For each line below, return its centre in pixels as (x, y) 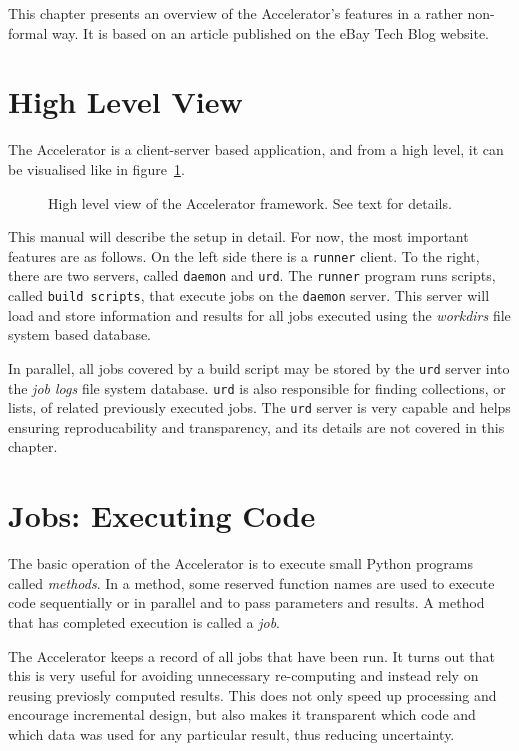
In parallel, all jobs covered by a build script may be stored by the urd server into (259, 367)
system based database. (80, 334)
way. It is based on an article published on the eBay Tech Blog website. (270, 32)
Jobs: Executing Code (162, 515)
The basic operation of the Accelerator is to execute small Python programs (240, 563)
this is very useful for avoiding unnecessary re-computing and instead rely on (243, 675)
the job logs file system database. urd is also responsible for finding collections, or (257, 387)
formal (28, 32)
